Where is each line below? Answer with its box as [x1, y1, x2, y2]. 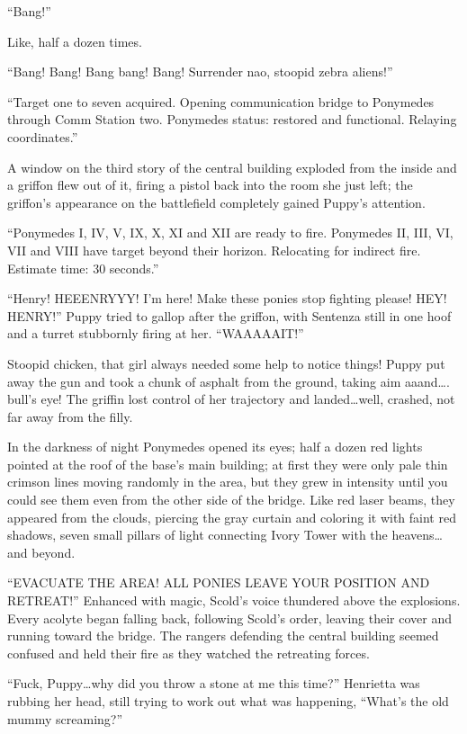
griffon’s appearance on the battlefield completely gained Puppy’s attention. [7, 192, 426, 211]
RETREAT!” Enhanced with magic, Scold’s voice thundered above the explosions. [7, 591, 461, 610]
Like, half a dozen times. [7, 31, 142, 50]
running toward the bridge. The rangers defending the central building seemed [7, 626, 439, 645]
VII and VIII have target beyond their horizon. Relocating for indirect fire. [7, 240, 421, 259]
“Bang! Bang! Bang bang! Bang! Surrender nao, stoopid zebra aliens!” [7, 62, 393, 81]
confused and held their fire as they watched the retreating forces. [7, 643, 370, 662]
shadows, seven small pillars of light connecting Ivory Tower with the [7, 525, 388, 544]
